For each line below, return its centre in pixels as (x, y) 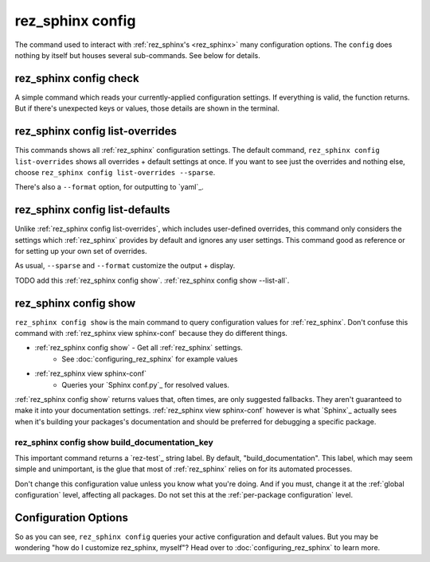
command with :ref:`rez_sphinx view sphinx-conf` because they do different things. (151, 334)
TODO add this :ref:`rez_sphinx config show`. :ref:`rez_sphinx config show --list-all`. (152, 280)
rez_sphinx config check (77, 78)
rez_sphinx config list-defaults (92, 210)
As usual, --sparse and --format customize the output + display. (125, 266)
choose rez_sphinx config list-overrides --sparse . (115, 172)
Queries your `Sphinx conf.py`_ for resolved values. (146, 384)
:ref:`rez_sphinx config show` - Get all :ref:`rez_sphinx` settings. (139, 348)
